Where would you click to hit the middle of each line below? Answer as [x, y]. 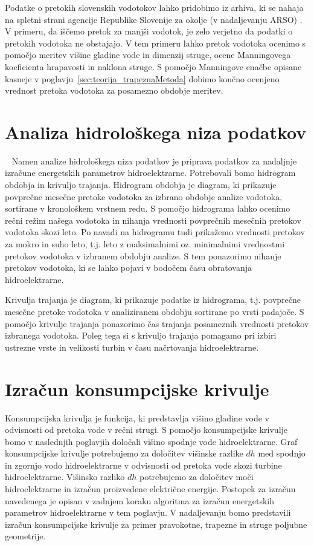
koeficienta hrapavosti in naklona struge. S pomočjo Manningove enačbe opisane [153, 66]
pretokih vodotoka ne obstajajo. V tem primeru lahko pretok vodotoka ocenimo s [155, 43]
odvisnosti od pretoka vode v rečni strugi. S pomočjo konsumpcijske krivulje [146, 430]
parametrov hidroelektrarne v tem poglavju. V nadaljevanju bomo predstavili [148, 512]
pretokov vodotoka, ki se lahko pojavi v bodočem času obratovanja [128, 268]
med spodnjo [282, 453]
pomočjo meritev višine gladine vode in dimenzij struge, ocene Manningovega [148, 55]
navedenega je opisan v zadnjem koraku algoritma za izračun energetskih [139, 500]
